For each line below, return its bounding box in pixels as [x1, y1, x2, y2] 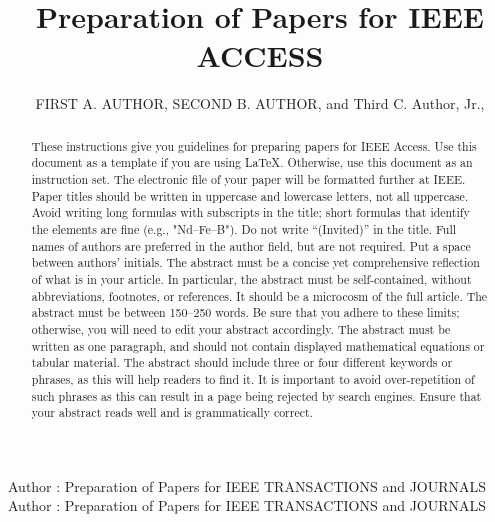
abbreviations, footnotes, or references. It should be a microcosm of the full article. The [31, 287, 488, 304]
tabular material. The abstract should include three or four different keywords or [31, 354, 453, 371]
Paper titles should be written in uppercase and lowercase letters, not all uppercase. [31, 187, 469, 204]
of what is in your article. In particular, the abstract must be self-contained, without [31, 270, 472, 287]
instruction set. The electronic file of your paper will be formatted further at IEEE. [31, 171, 466, 188]
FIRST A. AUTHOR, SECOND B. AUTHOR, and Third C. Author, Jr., [35, 93, 485, 114]
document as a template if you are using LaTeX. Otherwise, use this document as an [31, 154, 473, 171]
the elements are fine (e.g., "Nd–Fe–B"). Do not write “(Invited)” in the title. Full [31, 220, 456, 237]
